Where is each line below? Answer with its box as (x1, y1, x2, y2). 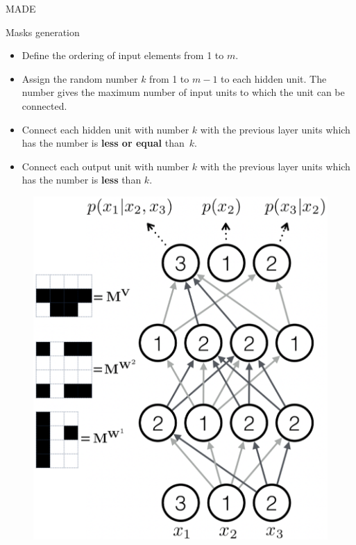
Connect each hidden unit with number (22, 122, 189, 136)
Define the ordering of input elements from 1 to (22, 48, 224, 63)
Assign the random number (22, 71, 138, 86)
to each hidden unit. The (221, 71, 327, 86)
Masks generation (6, 24, 80, 39)
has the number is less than (22, 172, 142, 187)
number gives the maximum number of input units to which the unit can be (22, 85, 345, 99)
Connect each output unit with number (22, 158, 189, 173)
